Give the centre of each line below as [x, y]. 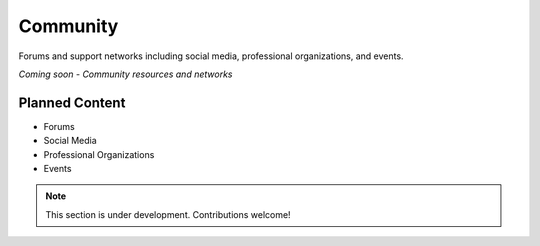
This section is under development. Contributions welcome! [168, 214]
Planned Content [72, 102]
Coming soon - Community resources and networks [125, 74]
